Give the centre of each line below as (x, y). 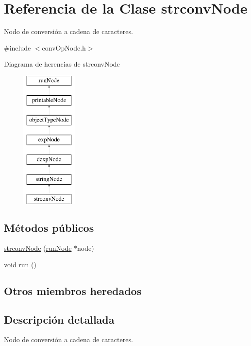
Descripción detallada (59, 319)
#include (17, 47)
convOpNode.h (64, 47)
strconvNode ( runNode (38, 248)
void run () (20, 264)
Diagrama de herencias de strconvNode (62, 64)
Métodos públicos (49, 228)
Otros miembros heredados (73, 290)
